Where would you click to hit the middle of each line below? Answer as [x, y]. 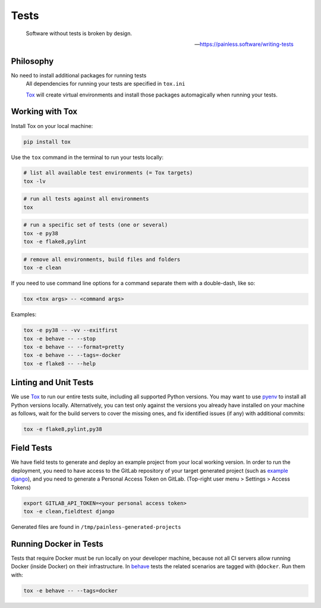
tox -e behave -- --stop [60, 339]
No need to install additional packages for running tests [79, 75]
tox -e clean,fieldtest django [69, 511]
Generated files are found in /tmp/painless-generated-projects [96, 526]
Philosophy [32, 61]
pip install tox [47, 142]
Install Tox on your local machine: [52, 126]
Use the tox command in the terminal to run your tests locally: [87, 157]
